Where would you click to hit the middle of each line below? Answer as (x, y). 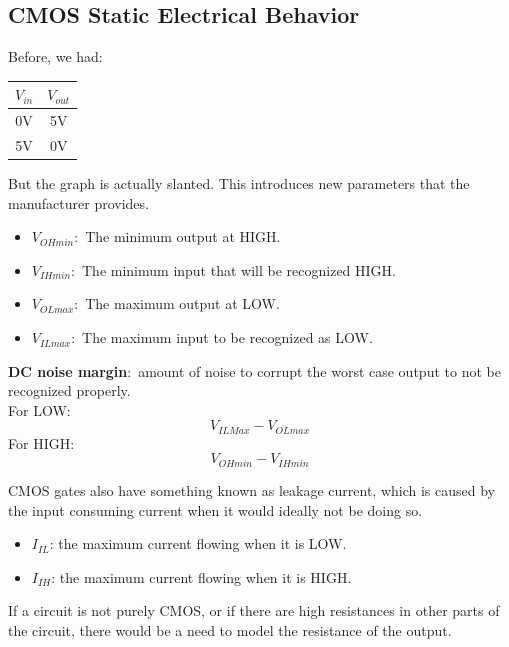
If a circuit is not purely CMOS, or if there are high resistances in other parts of (254, 610)
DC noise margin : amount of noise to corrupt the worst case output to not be (254, 370)
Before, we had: (55, 56)
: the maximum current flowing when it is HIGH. (201, 576)
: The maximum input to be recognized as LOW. (222, 337)
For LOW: (39, 409)
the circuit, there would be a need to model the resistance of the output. (230, 629)
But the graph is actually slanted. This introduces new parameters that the (239, 183)
